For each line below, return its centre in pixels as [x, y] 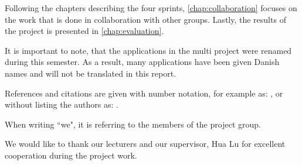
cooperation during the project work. [71, 155]
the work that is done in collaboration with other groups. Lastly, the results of [145, 19]
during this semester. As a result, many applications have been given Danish [142, 62]
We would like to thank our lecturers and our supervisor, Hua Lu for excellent [145, 144]
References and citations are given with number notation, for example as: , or [144, 93]
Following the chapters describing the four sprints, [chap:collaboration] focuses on [151, 8]
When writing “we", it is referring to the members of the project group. [133, 124]
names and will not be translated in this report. [91, 73]
